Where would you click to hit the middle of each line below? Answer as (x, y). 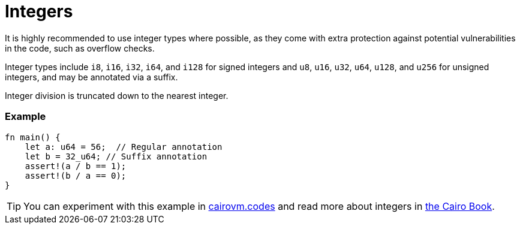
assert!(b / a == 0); (76, 175)
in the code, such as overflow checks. (80, 48)
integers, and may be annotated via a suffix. (91, 77)
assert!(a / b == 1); (76, 166)
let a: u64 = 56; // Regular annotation (124, 147)
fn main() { (33, 137)
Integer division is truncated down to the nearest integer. (117, 95)
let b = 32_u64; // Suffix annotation (116, 156)
